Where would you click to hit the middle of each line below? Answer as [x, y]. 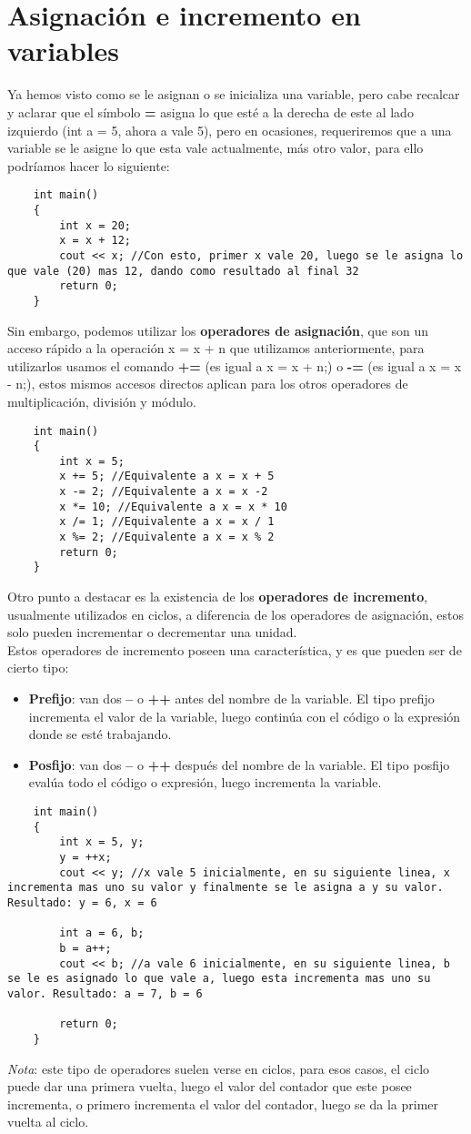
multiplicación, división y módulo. [102, 401]
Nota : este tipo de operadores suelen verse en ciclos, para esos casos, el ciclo [219, 1068]
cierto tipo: [38, 668]
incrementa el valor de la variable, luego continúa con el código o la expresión [245, 716]
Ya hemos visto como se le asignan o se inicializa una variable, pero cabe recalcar [234, 94]
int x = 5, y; [102, 842]
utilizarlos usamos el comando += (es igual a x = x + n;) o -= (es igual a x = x [235, 365]
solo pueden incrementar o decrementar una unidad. [152, 632]
